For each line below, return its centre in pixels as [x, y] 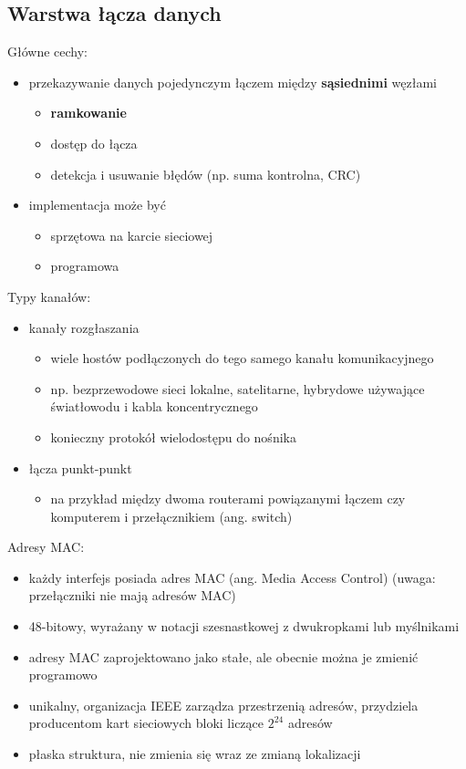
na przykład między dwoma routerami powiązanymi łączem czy [228, 499]
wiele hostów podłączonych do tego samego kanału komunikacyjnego [242, 358]
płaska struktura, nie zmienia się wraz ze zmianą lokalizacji [195, 754]
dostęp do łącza [94, 143]
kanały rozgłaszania [84, 327]
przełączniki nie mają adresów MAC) [132, 595]
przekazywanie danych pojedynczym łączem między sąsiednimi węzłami [233, 82]
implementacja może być [97, 205]
